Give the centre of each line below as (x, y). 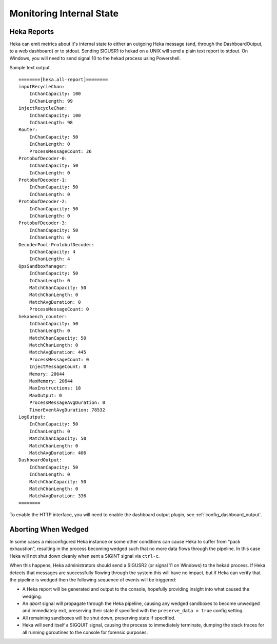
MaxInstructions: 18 (55, 388)
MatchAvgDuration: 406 (58, 453)
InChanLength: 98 (51, 122)
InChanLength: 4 (50, 259)
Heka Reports (32, 32)
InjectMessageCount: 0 (58, 367)
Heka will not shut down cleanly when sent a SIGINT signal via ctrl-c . (85, 556)
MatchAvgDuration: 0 (55, 302)
